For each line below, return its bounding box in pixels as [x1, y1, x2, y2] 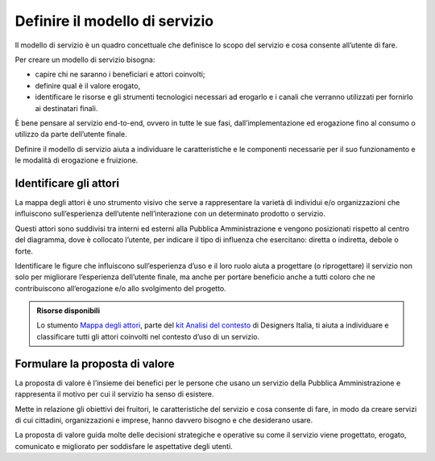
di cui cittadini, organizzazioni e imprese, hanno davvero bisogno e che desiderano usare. [14, 415, 313, 425]
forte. [14, 246, 34, 256]
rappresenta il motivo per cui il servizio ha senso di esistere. [14, 389, 214, 399]
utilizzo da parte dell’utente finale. [14, 130, 128, 139]
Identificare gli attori [14, 176, 120, 190]
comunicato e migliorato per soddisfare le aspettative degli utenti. [14, 441, 233, 451]
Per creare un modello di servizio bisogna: [14, 55, 155, 64]
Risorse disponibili [36, 306, 101, 315]
